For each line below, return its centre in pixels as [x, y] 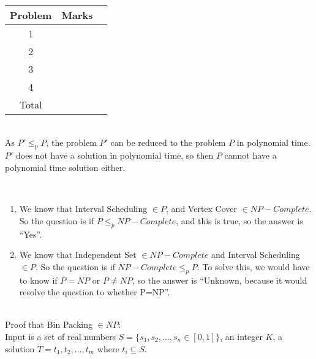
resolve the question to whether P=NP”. [95, 292]
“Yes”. [31, 234]
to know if [38, 280]
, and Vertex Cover [202, 209]
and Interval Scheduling [256, 255]
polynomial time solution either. [65, 167]
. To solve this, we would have [253, 266]
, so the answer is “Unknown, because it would [220, 280]
